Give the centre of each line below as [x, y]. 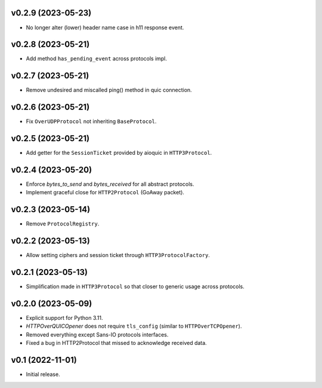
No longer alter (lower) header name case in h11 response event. [105, 28]
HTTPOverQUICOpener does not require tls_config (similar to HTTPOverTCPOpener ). [134, 326]
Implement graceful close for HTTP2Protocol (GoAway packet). [105, 193]
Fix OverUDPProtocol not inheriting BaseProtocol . [91, 121]
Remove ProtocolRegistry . [63, 224]
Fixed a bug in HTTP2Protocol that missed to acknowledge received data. [116, 343]
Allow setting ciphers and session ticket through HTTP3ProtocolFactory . [118, 255]
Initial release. [43, 374]
